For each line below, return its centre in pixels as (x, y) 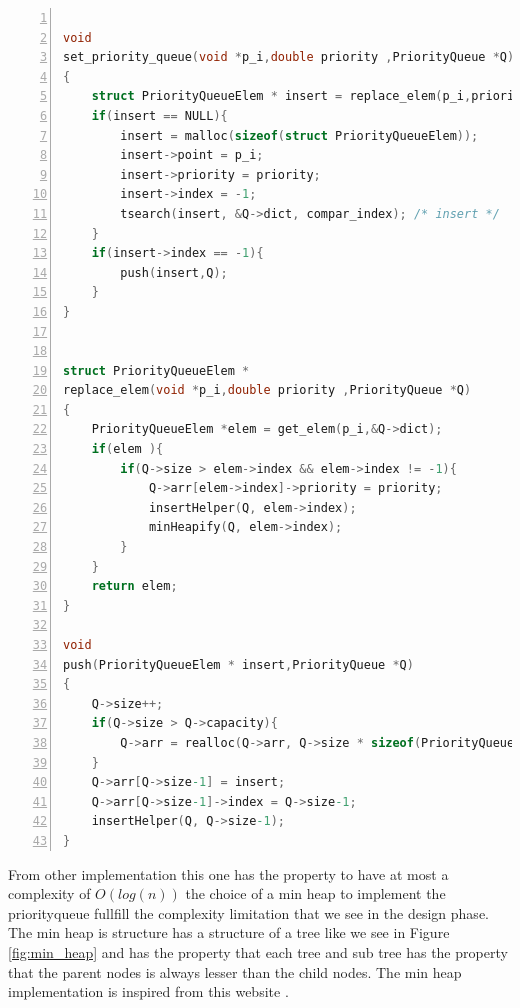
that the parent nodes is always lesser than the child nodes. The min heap (235, 971)
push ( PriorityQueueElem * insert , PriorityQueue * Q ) (238, 664)
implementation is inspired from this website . (148, 991)
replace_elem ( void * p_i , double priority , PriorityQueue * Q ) (267, 390)
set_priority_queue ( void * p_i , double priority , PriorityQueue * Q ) (289, 57)
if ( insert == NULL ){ (159, 115)
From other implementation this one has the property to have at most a (228, 873)
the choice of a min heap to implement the (315, 893)
